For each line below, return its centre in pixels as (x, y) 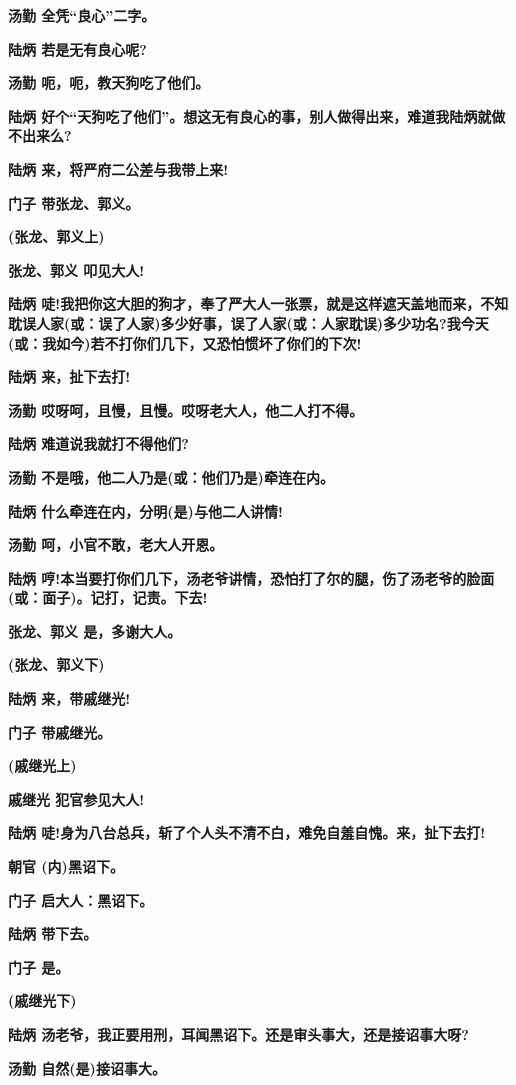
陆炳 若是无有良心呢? (77, 48)
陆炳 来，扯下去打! (69, 376)
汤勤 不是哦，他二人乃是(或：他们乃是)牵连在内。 (171, 476)
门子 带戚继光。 (60, 731)
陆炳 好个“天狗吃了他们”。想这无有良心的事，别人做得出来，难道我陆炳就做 (257, 115)
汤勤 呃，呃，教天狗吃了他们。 (109, 82)
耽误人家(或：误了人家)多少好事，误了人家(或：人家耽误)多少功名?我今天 (248, 322)
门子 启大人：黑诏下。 (81, 899)
